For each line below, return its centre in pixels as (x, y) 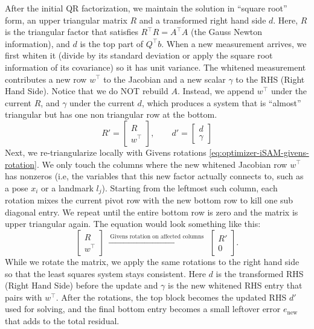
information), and (37, 43)
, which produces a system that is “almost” (221, 102)
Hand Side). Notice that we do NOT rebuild (87, 91)
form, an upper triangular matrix (66, 20)
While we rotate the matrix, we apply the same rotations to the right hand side (152, 261)
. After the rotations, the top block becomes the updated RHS (171, 297)
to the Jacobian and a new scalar (165, 79)
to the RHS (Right (270, 79)
